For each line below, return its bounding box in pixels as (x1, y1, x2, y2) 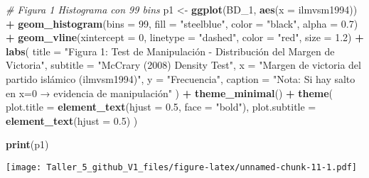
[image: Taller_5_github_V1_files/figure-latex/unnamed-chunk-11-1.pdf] (6, 162, 357, 172)
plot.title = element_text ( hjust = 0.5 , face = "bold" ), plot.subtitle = (6, 99, 316, 114)
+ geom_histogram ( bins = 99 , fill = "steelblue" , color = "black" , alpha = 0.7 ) (6, 16, 358, 30)
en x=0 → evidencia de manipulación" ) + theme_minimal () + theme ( (6, 85, 333, 100)
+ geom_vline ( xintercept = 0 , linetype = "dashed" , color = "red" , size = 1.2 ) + (6, 30, 364, 45)
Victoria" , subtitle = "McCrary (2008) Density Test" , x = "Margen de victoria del (6, 57, 361, 72)
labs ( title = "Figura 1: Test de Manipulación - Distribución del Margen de (6, 43, 335, 58)
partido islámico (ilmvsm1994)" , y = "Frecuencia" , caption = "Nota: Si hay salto (6, 71, 355, 86)
